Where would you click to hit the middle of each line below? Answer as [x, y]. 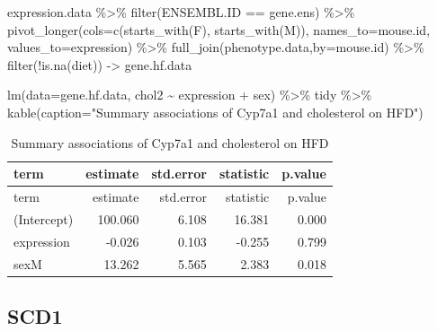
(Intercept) [44, 218]
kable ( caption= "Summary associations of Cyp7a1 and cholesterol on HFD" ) [215, 112]
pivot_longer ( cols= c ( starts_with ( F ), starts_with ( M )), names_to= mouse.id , [219, 29]
